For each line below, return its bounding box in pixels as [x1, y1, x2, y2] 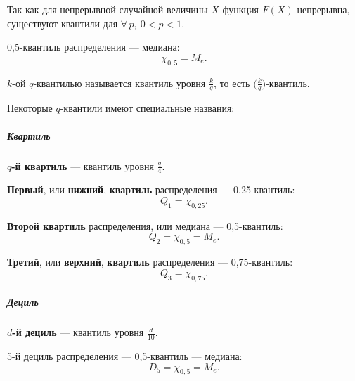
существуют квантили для [7, 15, 118, 30]
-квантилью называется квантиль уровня [33, 75, 206, 90]
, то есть [214, 75, 250, 90]
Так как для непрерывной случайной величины [7, 2, 208, 16]
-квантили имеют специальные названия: [60, 101, 235, 115]
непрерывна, [297, 2, 350, 16]
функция [222, 2, 259, 16]
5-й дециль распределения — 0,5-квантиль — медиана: [7, 348, 243, 363]
